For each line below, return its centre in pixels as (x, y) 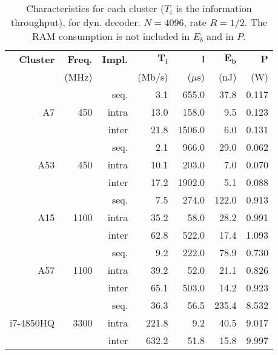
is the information (214, 8)
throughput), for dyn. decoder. (75, 22)
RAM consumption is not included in (111, 36)
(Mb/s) (153, 77)
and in (220, 36)
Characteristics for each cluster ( (95, 8)
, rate (195, 22)
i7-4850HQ (32, 323)
